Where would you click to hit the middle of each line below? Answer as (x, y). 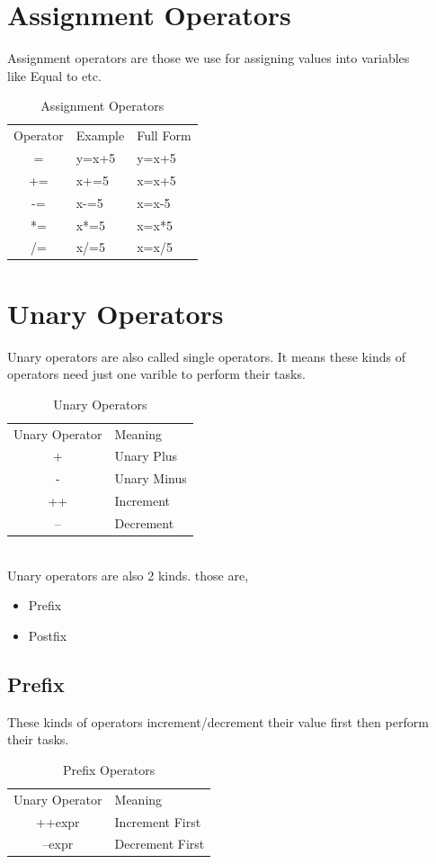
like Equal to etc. (54, 75)
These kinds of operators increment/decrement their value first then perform (218, 721)
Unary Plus (146, 456)
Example (100, 135)
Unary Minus (151, 478)
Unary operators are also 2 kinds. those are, (128, 575)
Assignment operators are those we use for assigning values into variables (209, 58)
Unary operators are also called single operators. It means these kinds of (206, 356)
